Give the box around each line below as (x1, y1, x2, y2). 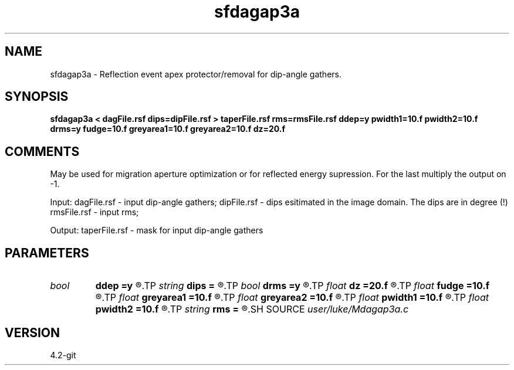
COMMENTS (5, 144, 80, 159)
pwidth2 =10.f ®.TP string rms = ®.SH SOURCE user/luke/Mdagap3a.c (95, 303, 409, 315)
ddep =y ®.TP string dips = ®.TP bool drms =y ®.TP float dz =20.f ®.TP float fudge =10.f (95, 280, 490, 292)
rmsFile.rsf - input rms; (50, 207, 139, 218)
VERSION (5, 325, 60, 340)
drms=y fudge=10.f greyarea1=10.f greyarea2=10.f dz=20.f (50, 124, 286, 134)
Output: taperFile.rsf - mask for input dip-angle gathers (50, 225, 263, 236)
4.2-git (50, 349, 76, 360)
